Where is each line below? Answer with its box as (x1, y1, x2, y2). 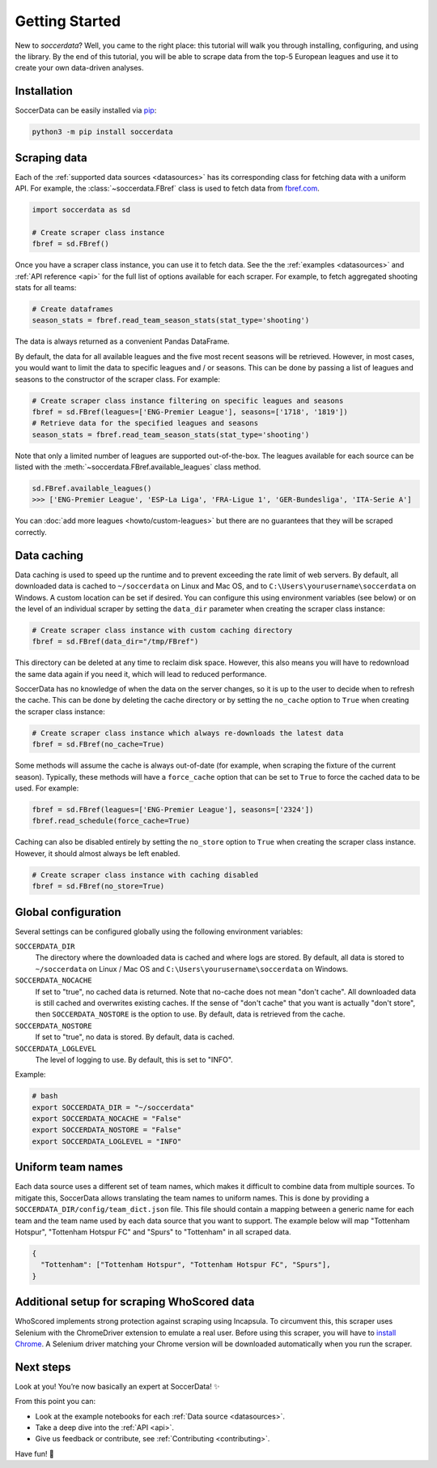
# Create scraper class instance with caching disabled (32, 870, 259, 880)
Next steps (15, 1360, 71, 1374)
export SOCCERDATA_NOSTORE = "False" (32, 1125, 182, 1135)
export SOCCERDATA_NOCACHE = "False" (32, 1115, 182, 1123)
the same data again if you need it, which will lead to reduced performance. (15, 669, 267, 678)
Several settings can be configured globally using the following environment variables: (15, 927, 303, 936)
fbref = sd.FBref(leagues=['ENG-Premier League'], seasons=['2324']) (32, 805, 314, 814)
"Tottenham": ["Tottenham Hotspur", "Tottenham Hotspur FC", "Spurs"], (40, 1260, 331, 1269)
